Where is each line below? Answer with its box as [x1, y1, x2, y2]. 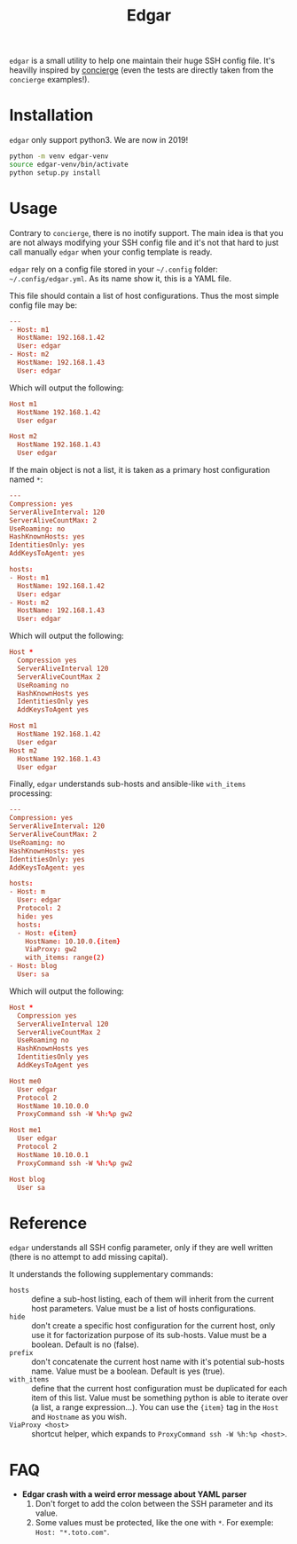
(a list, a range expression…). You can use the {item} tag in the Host [31, 1402, 279, 1413]
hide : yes [17, 911, 53, 921]
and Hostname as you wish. [31, 1412, 127, 1422]
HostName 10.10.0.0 [17, 1101, 90, 1110]
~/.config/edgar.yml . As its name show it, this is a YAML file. [9, 272, 232, 284]
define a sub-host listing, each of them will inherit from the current [31, 1294, 275, 1304]
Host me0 [9, 1076, 42, 1085]
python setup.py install [9, 168, 101, 177]
